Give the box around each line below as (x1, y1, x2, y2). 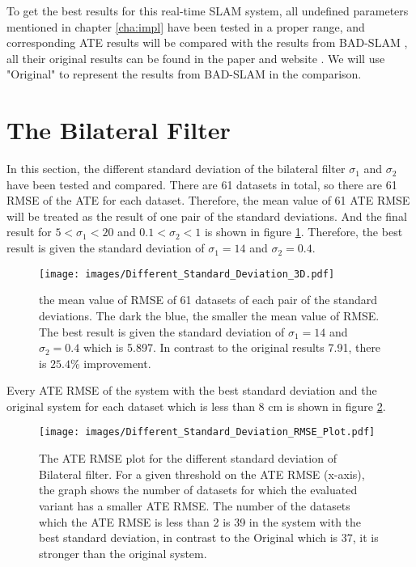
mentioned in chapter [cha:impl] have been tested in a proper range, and (6, 18, 365, 35)
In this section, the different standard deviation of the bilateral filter (6, 160, 346, 177)
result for (6, 223, 52, 240)
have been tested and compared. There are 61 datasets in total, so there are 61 (6, 176, 397, 193)
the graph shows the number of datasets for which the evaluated (39, 481, 358, 498)
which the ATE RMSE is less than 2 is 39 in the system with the (39, 513, 362, 530)
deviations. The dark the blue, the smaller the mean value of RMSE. (39, 307, 380, 324)
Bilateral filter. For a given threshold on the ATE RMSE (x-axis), (39, 465, 365, 482)
